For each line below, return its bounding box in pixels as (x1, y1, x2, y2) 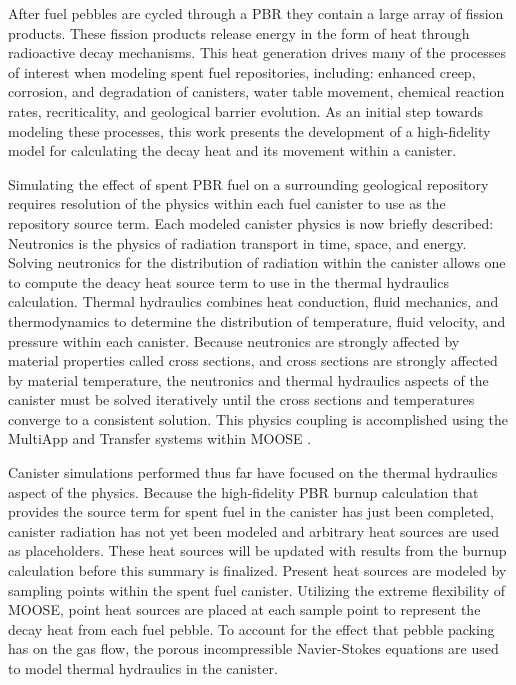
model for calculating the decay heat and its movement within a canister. (8, 140, 457, 161)
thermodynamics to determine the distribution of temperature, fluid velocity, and (8, 310, 506, 331)
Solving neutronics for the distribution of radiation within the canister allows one (8, 252, 506, 273)
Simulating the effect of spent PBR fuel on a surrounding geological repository (8, 173, 489, 194)
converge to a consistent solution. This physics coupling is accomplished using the (8, 408, 509, 429)
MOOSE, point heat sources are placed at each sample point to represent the (8, 599, 481, 620)
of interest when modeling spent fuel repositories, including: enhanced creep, (8, 61, 476, 82)
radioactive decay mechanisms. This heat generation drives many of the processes (8, 42, 507, 63)
